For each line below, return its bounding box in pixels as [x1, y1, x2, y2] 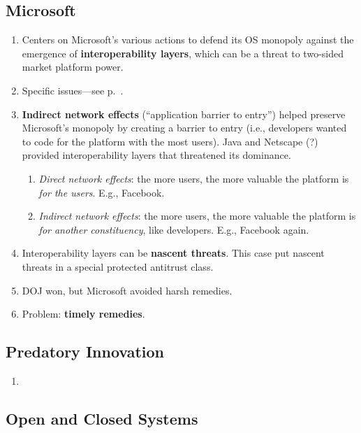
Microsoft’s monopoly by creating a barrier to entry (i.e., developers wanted [22, 120, 347, 135]
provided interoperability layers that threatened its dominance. [22, 148, 291, 162]
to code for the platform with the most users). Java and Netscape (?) [22, 134, 318, 148]
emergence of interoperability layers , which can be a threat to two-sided [22, 45, 344, 60]
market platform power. [22, 59, 124, 74]
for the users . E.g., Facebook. [38, 185, 165, 199]
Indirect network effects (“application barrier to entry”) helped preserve [22, 106, 346, 121]
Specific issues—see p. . [22, 83, 124, 97]
